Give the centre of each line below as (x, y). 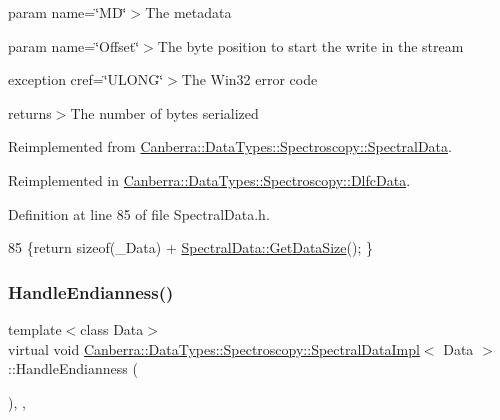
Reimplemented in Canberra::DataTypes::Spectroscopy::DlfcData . (209, 179)
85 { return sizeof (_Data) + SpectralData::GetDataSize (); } (190, 247)
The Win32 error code (249, 79)
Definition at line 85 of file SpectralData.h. (139, 213)
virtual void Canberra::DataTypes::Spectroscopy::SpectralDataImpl (214, 348)
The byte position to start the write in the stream (310, 45)
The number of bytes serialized (164, 112)
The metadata (188, 12)
